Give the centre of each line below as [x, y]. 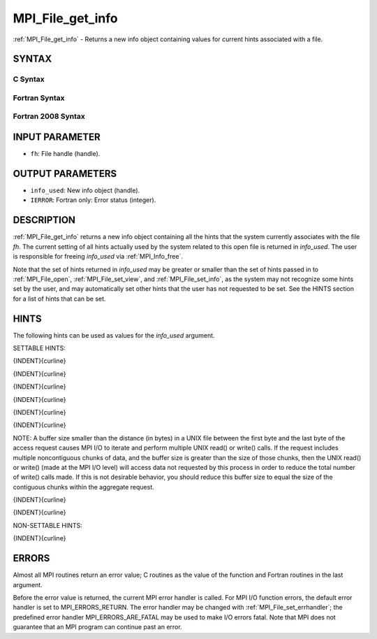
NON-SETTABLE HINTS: [48, 525]
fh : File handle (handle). [65, 154]
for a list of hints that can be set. [59, 299]
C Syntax [29, 79]
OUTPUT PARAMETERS [65, 174]
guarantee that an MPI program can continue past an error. [97, 627]
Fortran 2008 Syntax [49, 117]
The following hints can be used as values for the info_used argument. [114, 335]
